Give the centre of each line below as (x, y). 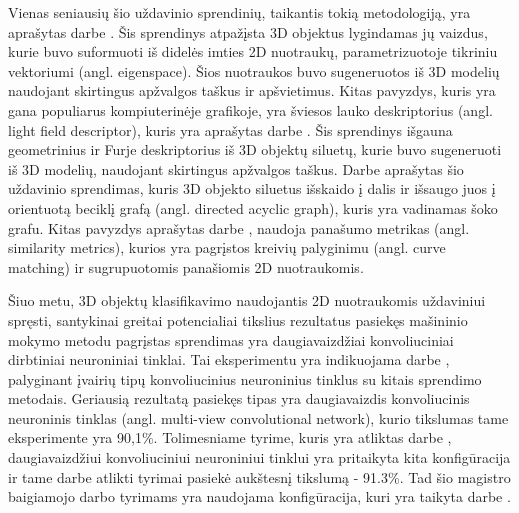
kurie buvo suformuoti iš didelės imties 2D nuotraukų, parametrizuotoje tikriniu (253, 51)
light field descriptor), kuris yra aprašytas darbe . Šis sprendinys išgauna (230, 129)
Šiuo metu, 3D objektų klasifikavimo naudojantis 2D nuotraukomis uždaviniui (247, 300)
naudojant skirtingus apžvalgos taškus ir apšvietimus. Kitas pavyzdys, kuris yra (252, 90)
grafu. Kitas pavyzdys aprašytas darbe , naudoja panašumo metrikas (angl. (239, 227)
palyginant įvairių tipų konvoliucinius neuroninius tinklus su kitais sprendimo (245, 378)
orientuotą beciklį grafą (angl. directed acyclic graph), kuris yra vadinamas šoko (253, 207)
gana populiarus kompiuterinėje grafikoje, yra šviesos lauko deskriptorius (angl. (250, 109)
